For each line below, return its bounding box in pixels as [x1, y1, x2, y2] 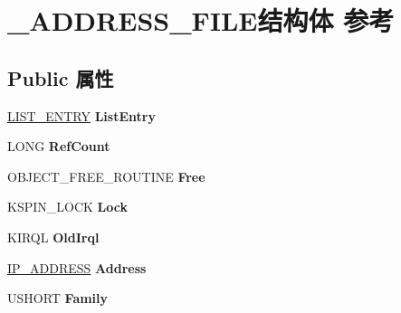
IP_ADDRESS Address [7, 258, 147, 277]
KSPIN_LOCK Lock [7, 197, 128, 216]
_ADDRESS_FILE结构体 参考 [7, 2, 395, 39]
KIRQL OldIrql [7, 227, 100, 246]
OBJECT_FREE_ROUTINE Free [7, 166, 205, 185]
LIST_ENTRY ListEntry [7, 106, 156, 125]
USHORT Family [7, 289, 109, 308]
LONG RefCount [7, 137, 110, 156]
